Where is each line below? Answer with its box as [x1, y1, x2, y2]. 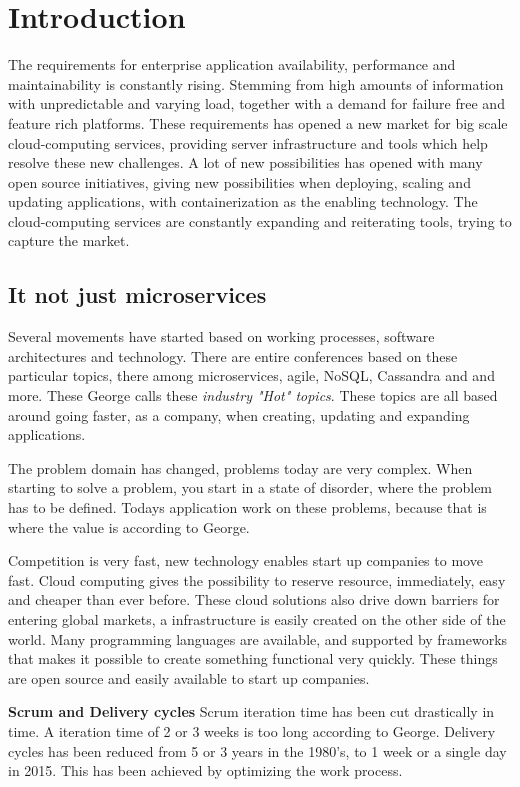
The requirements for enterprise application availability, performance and [8, 54, 456, 75]
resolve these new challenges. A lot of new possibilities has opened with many [8, 152, 483, 173]
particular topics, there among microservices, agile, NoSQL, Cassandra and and [8, 365, 495, 386]
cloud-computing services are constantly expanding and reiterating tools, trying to [8, 210, 512, 231]
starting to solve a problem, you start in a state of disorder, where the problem [8, 477, 493, 498]
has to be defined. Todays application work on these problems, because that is [8, 497, 487, 518]
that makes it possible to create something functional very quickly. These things [8, 648, 498, 669]
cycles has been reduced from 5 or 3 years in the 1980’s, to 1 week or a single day [8, 740, 507, 761]
